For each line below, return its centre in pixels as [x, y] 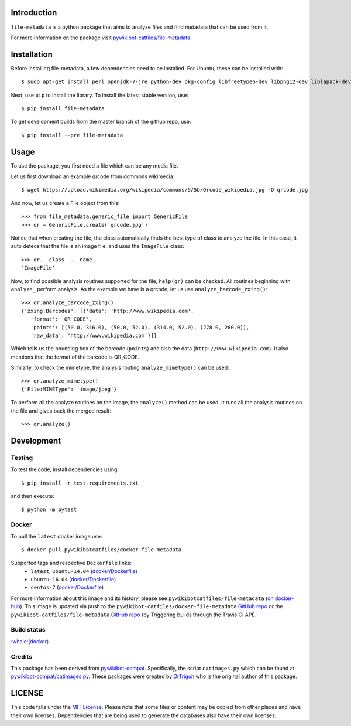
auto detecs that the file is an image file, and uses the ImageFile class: [97, 246]
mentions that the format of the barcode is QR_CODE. [75, 357]
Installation [32, 54]
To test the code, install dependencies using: [65, 469]
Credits [21, 656]
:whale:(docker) [30, 641]
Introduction [34, 13]
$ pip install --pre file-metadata [72, 135]
